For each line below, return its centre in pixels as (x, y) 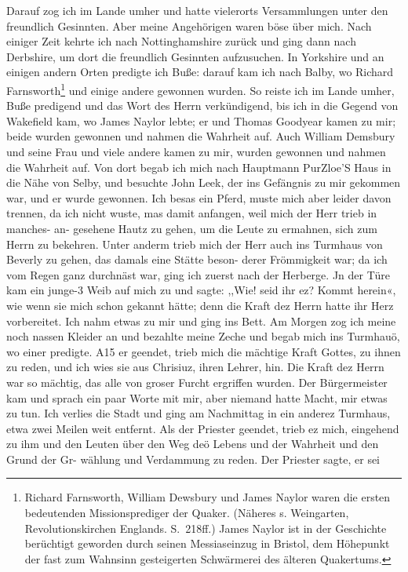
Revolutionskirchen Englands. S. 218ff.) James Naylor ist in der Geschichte (206, 528)
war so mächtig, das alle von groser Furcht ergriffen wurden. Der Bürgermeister (197, 382)
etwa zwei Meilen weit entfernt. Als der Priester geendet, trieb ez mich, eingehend (203, 428)
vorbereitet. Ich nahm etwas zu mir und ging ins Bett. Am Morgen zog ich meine (201, 321)
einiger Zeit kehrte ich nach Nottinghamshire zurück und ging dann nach (181, 41)
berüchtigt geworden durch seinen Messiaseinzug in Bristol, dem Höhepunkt (207, 543)
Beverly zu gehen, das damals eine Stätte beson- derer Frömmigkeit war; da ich (197, 259)
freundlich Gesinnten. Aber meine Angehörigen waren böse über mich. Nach (189, 26)
